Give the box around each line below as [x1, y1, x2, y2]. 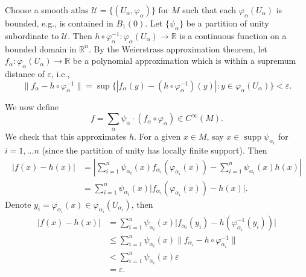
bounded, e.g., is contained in [5, 17, 113, 29]
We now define [5, 100, 59, 113]
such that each [182, 4, 237, 16]
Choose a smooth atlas [5, 4, 89, 16]
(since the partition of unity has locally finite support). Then [42, 144, 267, 156]
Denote [5, 198, 31, 210]
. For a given [133, 129, 181, 142]
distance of [5, 67, 45, 79]
